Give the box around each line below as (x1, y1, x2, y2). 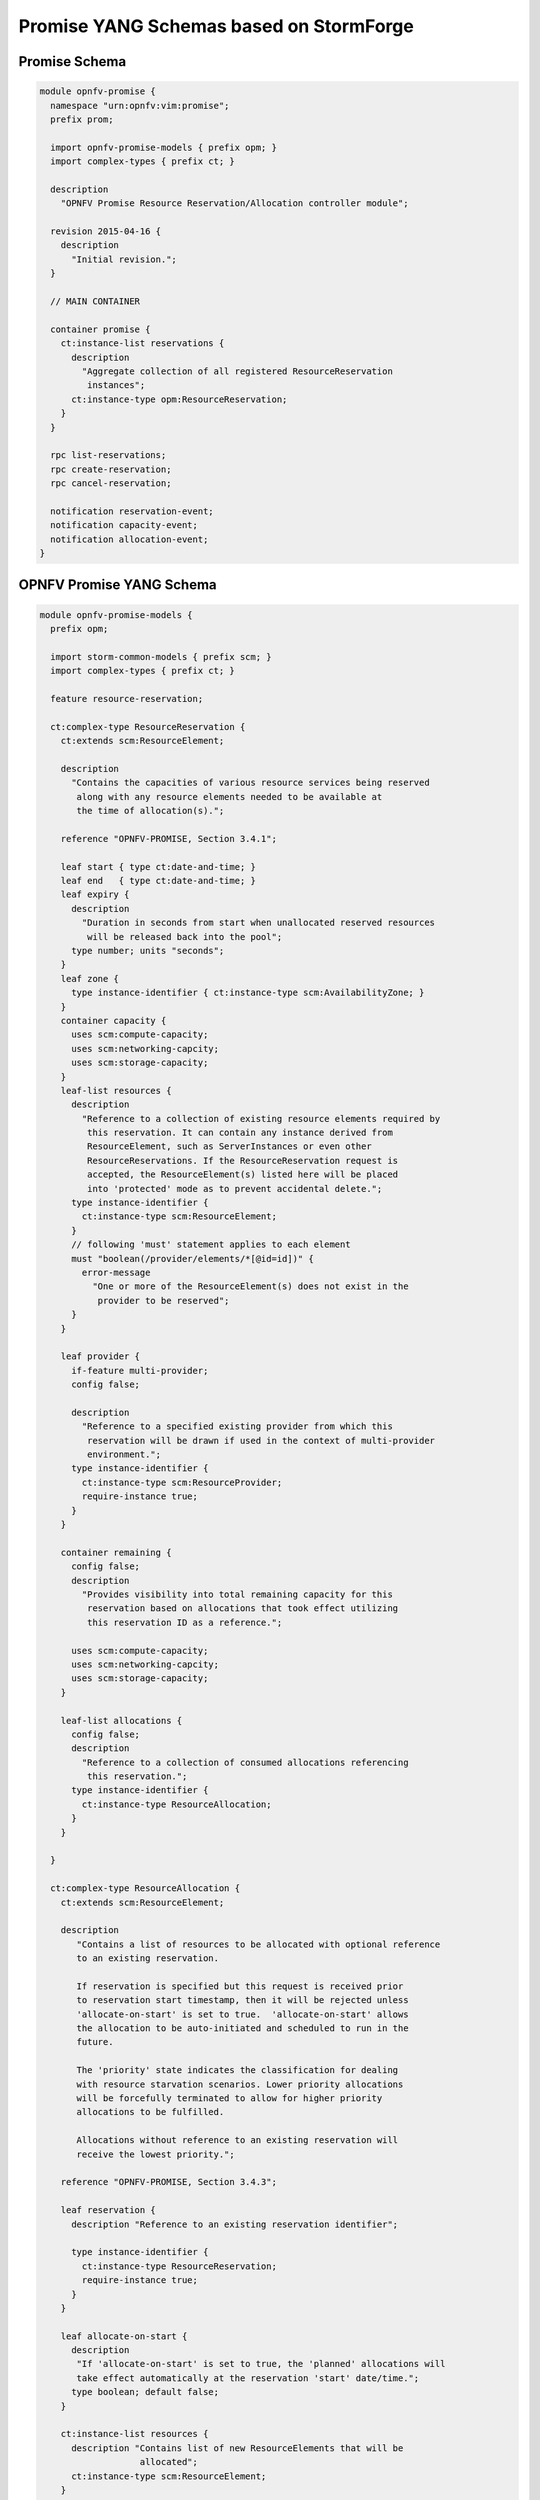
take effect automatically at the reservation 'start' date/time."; (76, 2372, 420, 2384)
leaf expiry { (60, 889, 130, 900)
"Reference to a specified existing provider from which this (81, 1421, 394, 1432)
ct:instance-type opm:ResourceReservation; (71, 393, 288, 405)
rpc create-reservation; (50, 463, 172, 475)
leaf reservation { (60, 2205, 157, 2216)
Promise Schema (18, 53, 127, 70)
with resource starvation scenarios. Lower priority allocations (76, 2078, 404, 2090)
